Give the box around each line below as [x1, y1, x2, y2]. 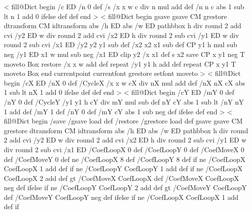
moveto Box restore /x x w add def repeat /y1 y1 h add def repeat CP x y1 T [4, 58, 236, 69]
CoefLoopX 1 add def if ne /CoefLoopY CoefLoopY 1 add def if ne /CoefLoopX [4, 163, 243, 174]
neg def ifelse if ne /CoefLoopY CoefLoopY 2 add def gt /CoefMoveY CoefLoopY [4, 182, 247, 193]
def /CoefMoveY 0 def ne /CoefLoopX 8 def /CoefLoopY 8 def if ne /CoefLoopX [4, 154, 246, 164]
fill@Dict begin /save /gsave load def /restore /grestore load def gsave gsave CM [4, 116, 243, 126]
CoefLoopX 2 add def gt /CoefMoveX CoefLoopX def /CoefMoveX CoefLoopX [4, 173, 239, 183]
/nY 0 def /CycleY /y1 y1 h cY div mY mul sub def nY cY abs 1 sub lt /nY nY [4, 96, 244, 106]
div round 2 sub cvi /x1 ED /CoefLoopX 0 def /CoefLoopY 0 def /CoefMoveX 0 [4, 144, 244, 154]
